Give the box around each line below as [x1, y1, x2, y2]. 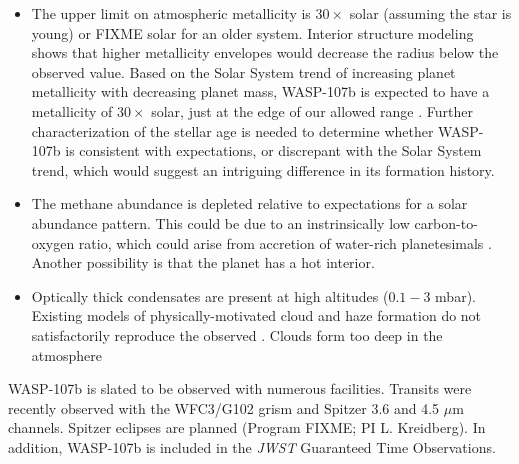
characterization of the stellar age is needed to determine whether [31, 120, 434, 141]
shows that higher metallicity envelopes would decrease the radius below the [31, 42, 499, 63]
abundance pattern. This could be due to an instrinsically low [31, 212, 410, 233]
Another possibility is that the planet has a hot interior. [31, 252, 375, 273]
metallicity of [31, 100, 113, 121]
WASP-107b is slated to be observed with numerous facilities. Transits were [8, 378, 472, 399]
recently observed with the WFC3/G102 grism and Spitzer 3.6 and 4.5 [8, 397, 440, 418]
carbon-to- [414, 212, 478, 233]
